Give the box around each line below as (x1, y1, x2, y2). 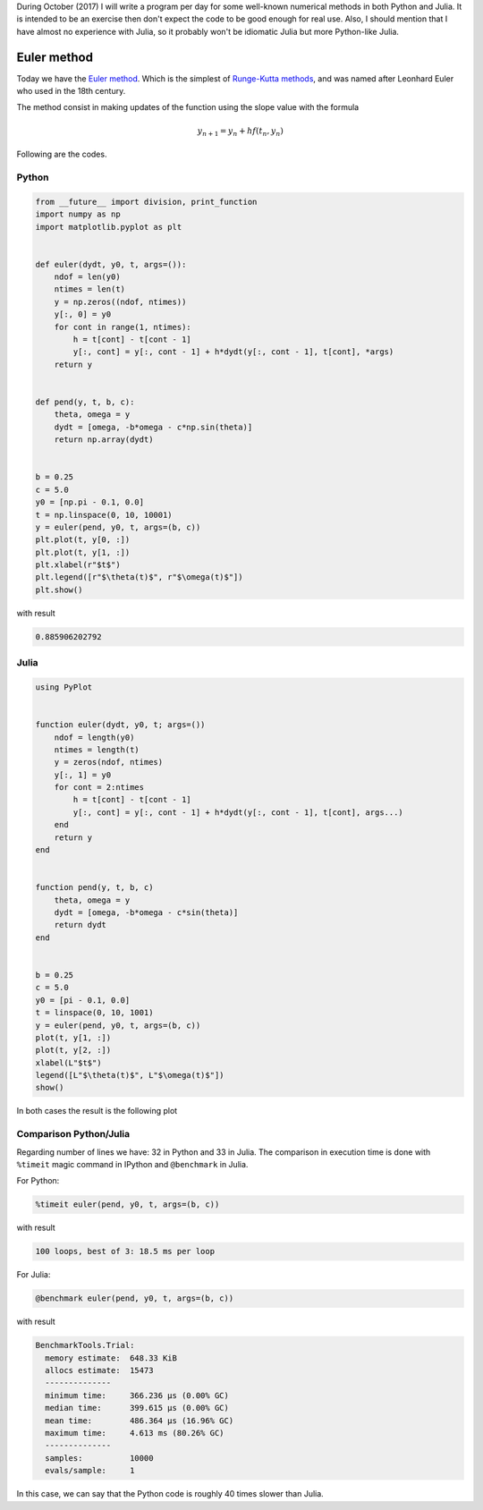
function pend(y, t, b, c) (35, 882, 154, 893)
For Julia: (16, 1269, 51, 1280)
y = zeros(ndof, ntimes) (54, 757, 164, 768)
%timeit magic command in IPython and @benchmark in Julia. (16, 1158, 249, 1169)
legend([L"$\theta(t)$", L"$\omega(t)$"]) (35, 1070, 225, 1081)
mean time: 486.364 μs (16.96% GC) (45, 1415, 234, 1426)
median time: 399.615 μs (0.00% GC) (45, 1403, 230, 1413)
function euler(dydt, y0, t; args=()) (35, 720, 206, 730)
